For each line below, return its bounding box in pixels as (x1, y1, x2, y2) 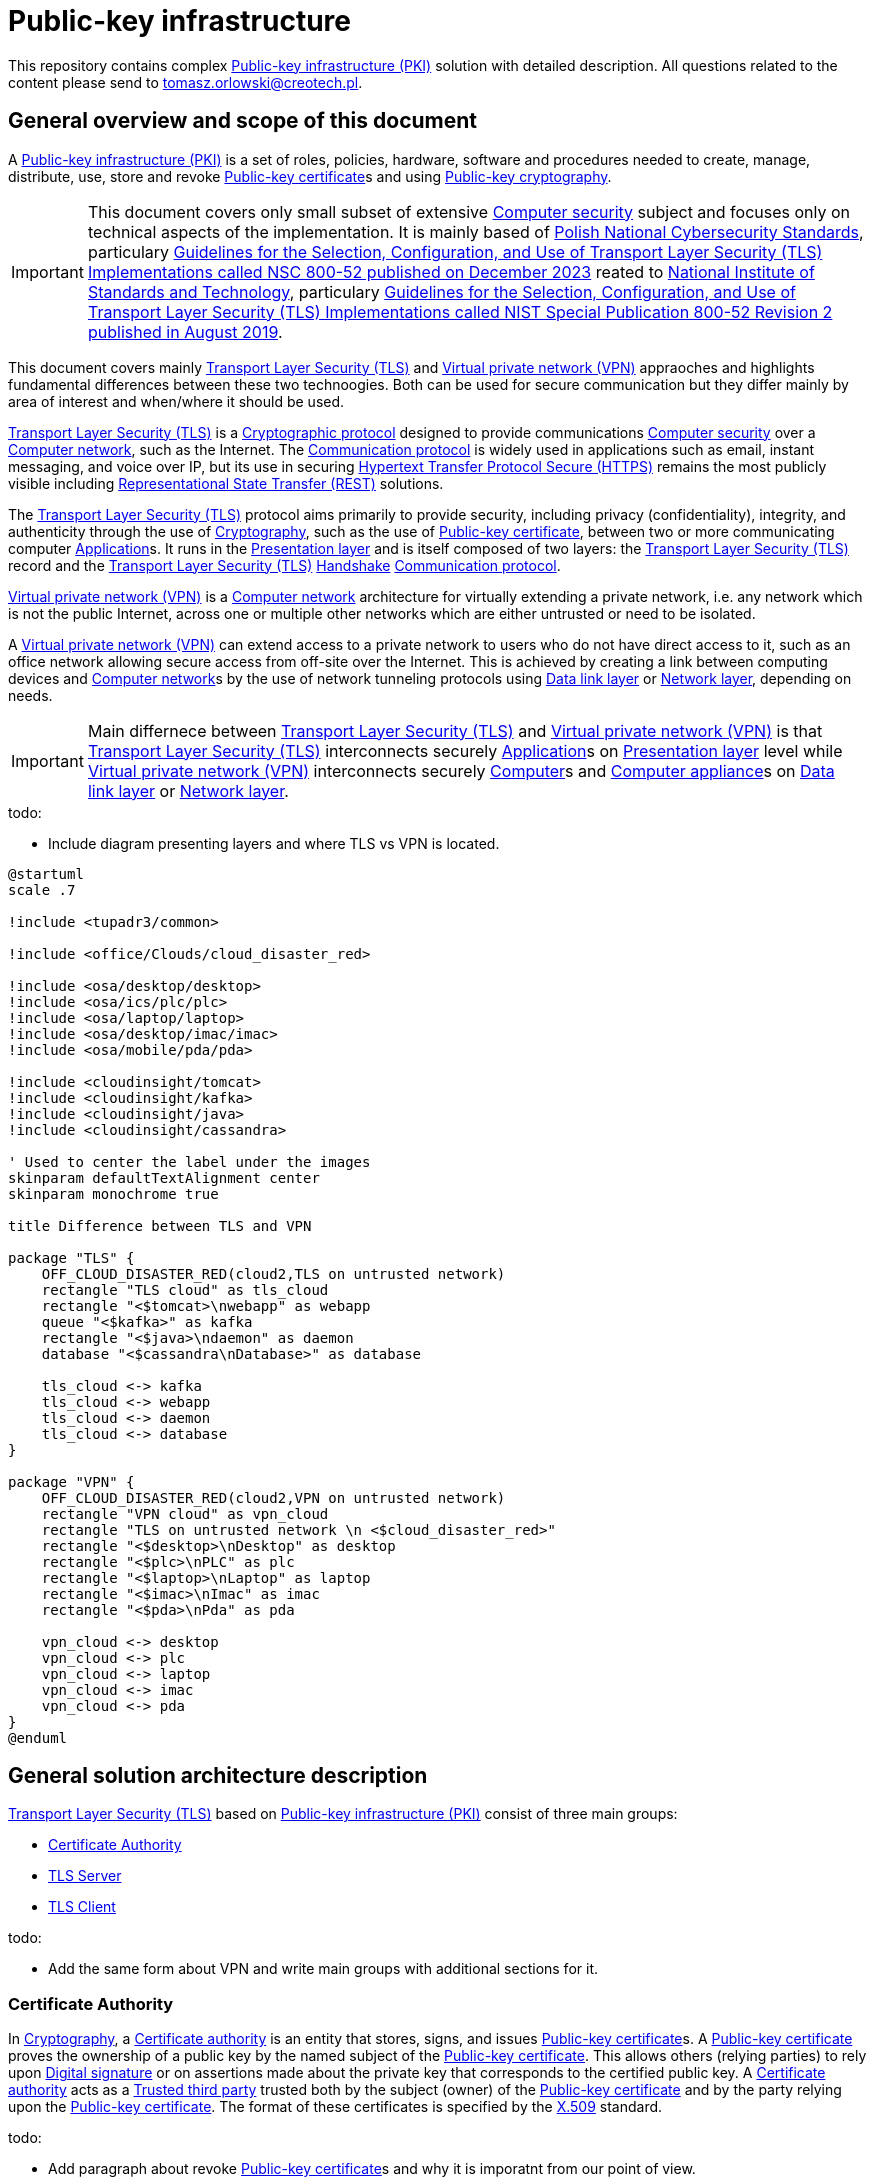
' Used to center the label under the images (8, 1153, 371, 1170)
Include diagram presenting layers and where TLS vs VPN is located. (48, 834, 500, 852)
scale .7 (8, 881, 76, 898)
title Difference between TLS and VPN (8, 1217, 312, 1234)
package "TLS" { (8, 1249, 135, 1266)
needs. (8, 686, 53, 704)
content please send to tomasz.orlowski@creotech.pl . (8, 73, 363, 91)
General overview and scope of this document (8, 108, 478, 134)
